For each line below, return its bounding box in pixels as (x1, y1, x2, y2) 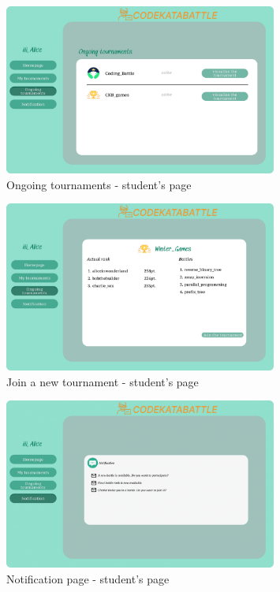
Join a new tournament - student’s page (6, 373, 199, 389)
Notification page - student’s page (6, 570, 170, 586)
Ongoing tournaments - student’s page (6, 176, 192, 192)
